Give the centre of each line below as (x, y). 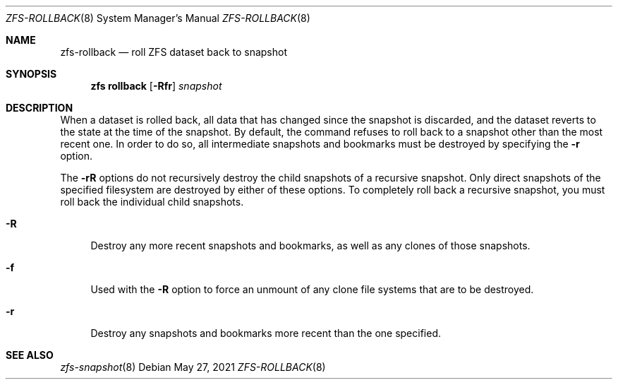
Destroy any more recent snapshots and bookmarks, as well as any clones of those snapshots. (310, 245)
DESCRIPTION (40, 108)
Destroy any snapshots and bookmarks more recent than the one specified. (266, 333)
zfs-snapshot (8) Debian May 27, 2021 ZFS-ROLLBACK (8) (193, 367)
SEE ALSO (30, 355)
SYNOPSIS (31, 74)
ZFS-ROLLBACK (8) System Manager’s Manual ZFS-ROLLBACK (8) (158, 18)
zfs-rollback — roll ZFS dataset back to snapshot (174, 52)
